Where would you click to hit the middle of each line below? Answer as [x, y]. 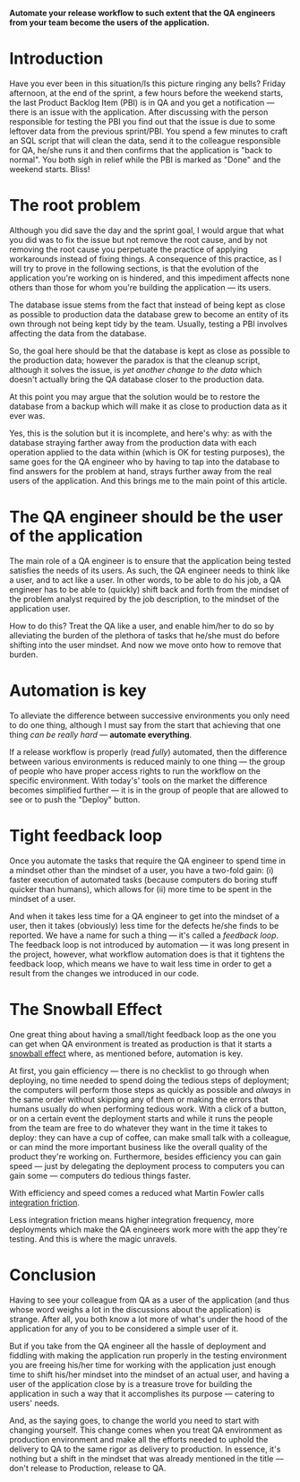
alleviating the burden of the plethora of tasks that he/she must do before [145, 635]
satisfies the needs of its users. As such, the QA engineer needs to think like [150, 570]
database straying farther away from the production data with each [133, 442]
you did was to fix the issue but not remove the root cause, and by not [138, 239]
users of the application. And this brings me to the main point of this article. [148, 481]
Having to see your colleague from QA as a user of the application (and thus [150, 1300]
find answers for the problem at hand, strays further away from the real [141, 471]
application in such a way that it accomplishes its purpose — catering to [142, 1393]
